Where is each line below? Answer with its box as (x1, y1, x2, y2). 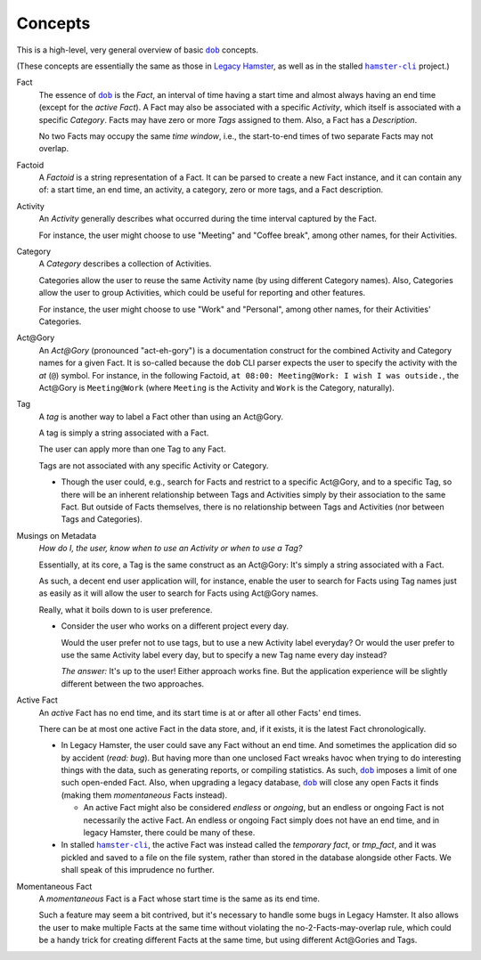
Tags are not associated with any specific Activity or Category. (38, 460, 269, 471)
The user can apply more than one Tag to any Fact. (38, 443, 226, 454)
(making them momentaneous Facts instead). (61, 789, 227, 801)
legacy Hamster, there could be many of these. (83, 827, 256, 838)
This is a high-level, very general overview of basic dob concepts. (16, 45, 258, 55)
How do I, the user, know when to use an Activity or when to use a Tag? (38, 543, 303, 554)
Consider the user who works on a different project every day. (61, 621, 289, 631)
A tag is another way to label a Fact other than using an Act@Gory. (38, 411, 284, 422)
